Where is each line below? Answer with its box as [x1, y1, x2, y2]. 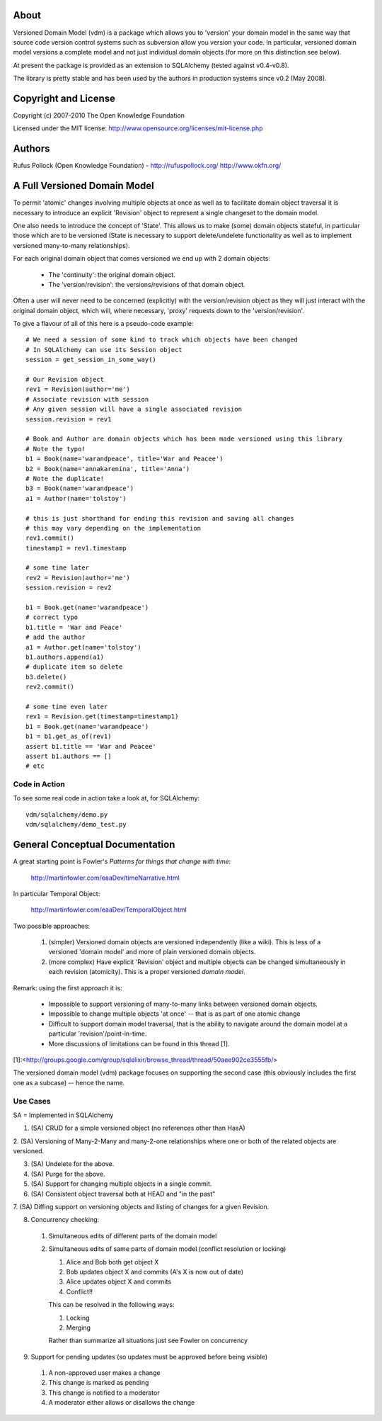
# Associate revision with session [25, 395, 149, 403]
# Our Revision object [25, 375, 105, 384]
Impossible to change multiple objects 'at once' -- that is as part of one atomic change [48, 1009, 301, 1018]
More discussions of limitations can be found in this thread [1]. [48, 1039, 230, 1048]
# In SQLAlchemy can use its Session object [25, 346, 183, 353]
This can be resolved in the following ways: [48, 1301, 175, 1309]
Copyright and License [13, 92, 116, 104]
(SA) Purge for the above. [30, 1170, 105, 1178]
